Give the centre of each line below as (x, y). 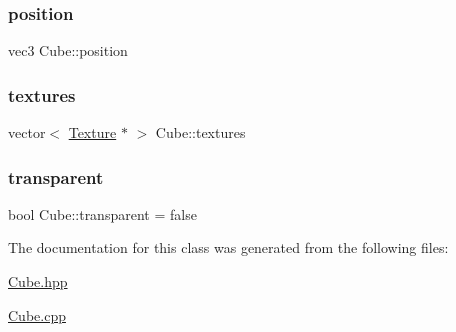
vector (27, 132)
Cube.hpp (38, 281)
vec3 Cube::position (68, 50)
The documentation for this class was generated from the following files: (228, 247)
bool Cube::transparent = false (102, 213)
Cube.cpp (37, 314)
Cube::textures (200, 132)
